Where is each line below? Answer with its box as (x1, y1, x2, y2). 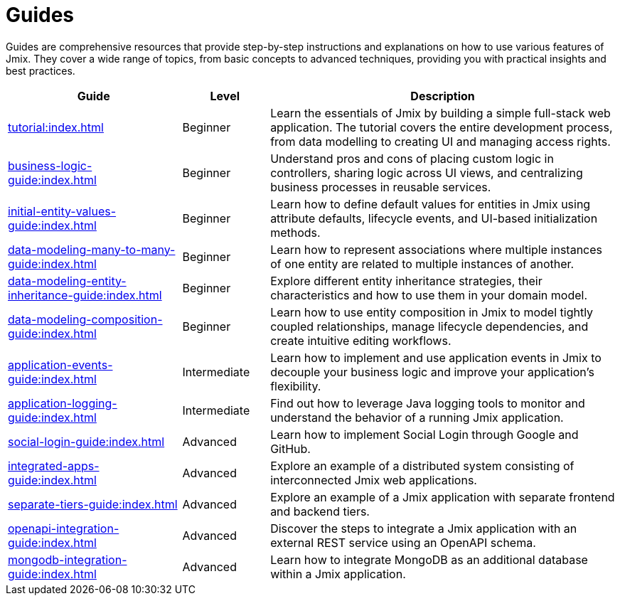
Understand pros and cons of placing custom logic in (270, 151, 554, 166)
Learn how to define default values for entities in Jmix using (270, 196, 591, 211)
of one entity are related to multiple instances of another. (270, 256, 574, 271)
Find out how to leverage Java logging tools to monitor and (270, 395, 585, 410)
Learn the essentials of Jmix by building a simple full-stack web (270, 105, 611, 120)
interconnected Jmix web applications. (270, 472, 477, 487)
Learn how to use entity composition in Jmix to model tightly (270, 304, 594, 319)
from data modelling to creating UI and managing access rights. (270, 134, 611, 149)
